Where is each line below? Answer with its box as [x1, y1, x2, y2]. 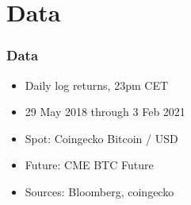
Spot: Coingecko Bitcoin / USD [25, 130, 178, 146]
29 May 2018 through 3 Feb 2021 [25, 103, 185, 120]
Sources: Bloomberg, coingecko [25, 183, 174, 199]
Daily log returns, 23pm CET [25, 76, 169, 93]
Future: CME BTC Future [25, 157, 154, 173]
